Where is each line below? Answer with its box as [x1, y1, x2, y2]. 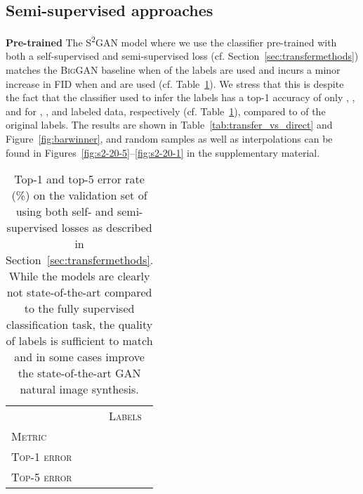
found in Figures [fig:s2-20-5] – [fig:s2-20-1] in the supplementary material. [6, 145, 320, 160]
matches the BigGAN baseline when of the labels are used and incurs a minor [6, 63, 341, 77]
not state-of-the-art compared [6, 284, 152, 301]
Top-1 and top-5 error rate [14, 171, 145, 188]
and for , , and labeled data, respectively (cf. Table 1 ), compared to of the [6, 103, 326, 118]
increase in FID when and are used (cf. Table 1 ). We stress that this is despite [6, 76, 344, 91]
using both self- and [15, 203, 114, 220]
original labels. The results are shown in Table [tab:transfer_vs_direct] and [6, 117, 333, 132]
